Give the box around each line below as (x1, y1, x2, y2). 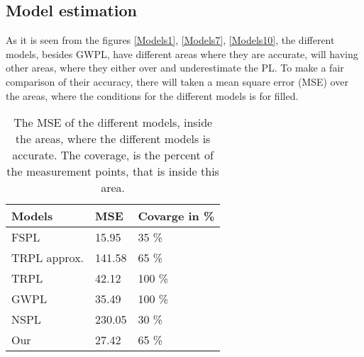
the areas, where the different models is (15, 130, 211, 147)
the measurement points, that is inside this (6, 163, 219, 180)
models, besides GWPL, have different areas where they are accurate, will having (6, 46, 358, 61)
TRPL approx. (11, 249, 84, 266)
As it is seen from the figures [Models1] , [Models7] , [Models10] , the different (6, 33, 335, 47)
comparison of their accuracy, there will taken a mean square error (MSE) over (6, 74, 348, 89)
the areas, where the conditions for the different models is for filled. (6, 88, 299, 103)
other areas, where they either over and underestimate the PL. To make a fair (6, 60, 344, 75)
